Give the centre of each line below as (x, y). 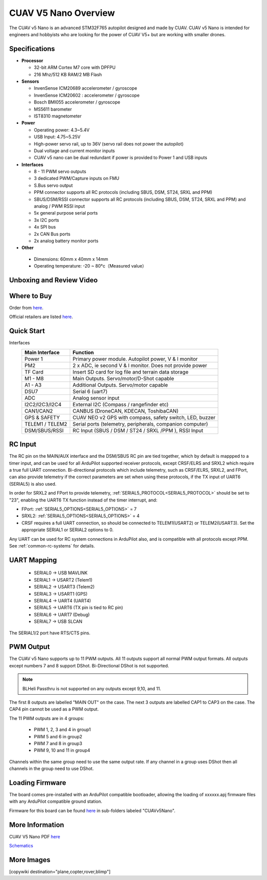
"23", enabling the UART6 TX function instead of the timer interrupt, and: (83, 500)
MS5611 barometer (53, 109)
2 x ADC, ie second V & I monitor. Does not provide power (140, 365)
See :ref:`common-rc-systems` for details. (52, 546)
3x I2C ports (46, 220)
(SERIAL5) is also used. (33, 484)
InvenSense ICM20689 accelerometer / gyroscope (86, 88)
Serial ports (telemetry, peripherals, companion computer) (140, 424)
